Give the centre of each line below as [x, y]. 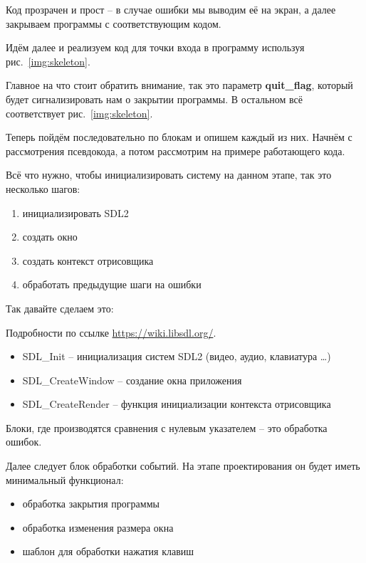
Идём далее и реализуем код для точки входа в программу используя [155, 47]
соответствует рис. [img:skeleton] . [79, 113]
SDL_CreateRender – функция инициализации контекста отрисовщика [177, 404]
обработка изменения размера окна [98, 527]
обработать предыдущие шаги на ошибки [112, 284]
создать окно [50, 237]
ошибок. [24, 442]
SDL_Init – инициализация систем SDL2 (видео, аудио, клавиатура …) [177, 356]
